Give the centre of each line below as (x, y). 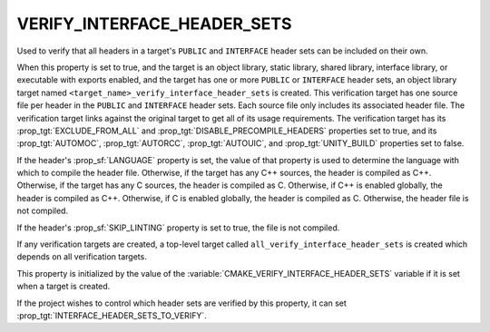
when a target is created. (64, 287)
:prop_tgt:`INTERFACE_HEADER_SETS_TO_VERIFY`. (112, 315)
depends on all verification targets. (82, 257)
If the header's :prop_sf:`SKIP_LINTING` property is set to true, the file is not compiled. (178, 228)
